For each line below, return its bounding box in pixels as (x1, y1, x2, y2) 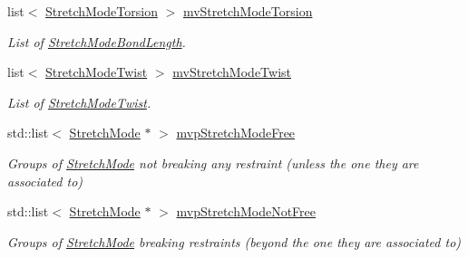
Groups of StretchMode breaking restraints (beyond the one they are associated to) (7, 232, 462, 251)
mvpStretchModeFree (176, 123, 296, 142)
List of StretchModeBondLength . (7, 32, 186, 51)
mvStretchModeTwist (172, 62, 292, 81)
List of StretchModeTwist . (7, 92, 151, 111)
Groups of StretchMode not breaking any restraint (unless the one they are (7, 153, 419, 172)
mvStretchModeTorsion (182, 2, 313, 20)
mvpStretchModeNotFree (176, 202, 317, 221)
